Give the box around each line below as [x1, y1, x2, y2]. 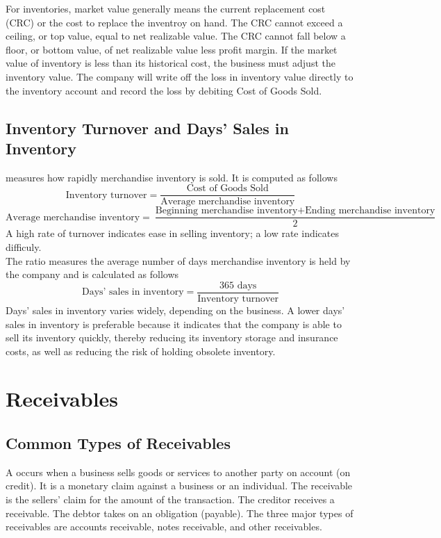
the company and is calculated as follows [6, 267, 179, 282]
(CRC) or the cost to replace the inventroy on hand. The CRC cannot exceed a [6, 15, 343, 29]
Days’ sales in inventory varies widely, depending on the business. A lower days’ [6, 302, 345, 317]
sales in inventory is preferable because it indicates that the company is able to [6, 316, 342, 331]
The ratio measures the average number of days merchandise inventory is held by [6, 253, 351, 268]
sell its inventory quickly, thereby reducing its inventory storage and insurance [6, 330, 338, 345]
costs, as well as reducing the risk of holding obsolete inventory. [6, 343, 276, 358]
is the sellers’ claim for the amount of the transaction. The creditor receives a [6, 492, 335, 507]
